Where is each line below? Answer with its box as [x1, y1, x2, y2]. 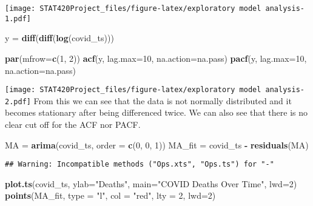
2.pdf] [5, 97, 31, 106]
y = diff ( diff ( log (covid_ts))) [5, 32, 114, 44]
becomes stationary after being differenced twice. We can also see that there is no [5, 106, 308, 119]
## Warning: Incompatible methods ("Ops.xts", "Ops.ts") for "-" [5, 160, 274, 169]
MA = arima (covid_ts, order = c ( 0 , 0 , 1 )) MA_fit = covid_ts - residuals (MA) [5, 138, 309, 151]
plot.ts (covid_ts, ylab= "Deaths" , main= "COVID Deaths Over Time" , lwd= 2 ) [5, 177, 297, 190]
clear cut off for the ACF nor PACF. [5, 118, 141, 130]
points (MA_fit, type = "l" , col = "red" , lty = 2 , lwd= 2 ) [5, 189, 216, 202]
